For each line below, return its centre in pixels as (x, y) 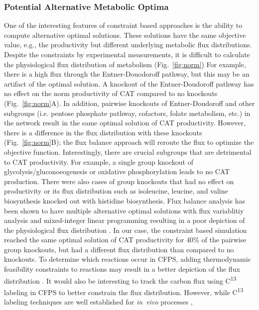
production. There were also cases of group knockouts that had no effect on (119, 181)
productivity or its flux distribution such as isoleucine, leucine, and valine (116, 191)
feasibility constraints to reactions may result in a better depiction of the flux (122, 269)
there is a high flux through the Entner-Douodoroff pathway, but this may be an (127, 74)
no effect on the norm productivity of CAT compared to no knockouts (111, 93)
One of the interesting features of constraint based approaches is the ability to (123, 25)
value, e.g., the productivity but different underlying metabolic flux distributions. (128, 45)
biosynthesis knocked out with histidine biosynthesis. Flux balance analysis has (125, 200)
